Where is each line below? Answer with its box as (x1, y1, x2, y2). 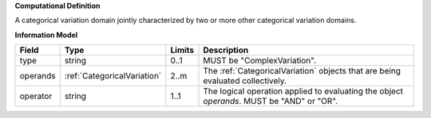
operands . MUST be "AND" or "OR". (203, 96, 338, 107)
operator (19, 91, 53, 102)
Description (203, 44, 249, 55)
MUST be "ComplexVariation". (203, 55, 317, 67)
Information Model (14, 30, 78, 40)
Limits (170, 44, 195, 55)
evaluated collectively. (203, 75, 287, 86)
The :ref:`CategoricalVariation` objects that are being (203, 66, 401, 77)
